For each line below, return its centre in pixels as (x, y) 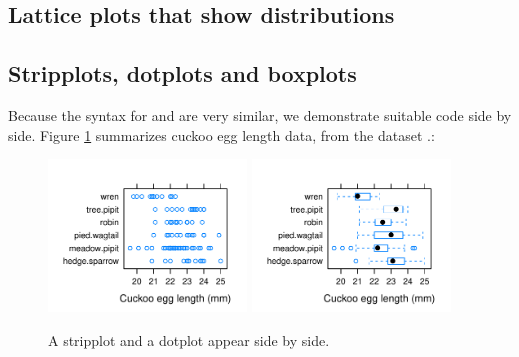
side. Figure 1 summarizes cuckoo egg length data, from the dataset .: (221, 134)
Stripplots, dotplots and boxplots (182, 73)
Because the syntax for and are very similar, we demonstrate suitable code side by (260, 114)
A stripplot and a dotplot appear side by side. (189, 339)
